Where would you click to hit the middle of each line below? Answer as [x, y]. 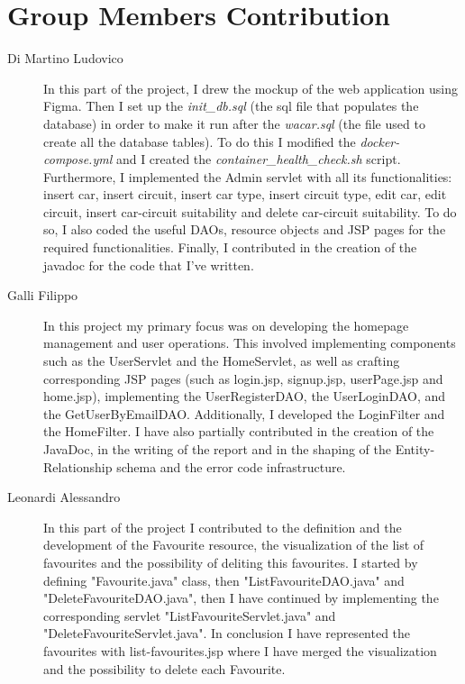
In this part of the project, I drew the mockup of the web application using [251, 88]
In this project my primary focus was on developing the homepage [226, 325]
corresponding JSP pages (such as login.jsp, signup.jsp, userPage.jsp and [243, 378]
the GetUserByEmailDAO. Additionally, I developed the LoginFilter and [244, 413]
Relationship [78, 466]
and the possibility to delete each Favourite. [164, 668]
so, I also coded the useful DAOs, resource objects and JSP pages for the [245, 229]
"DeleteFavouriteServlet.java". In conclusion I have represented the [227, 633]
